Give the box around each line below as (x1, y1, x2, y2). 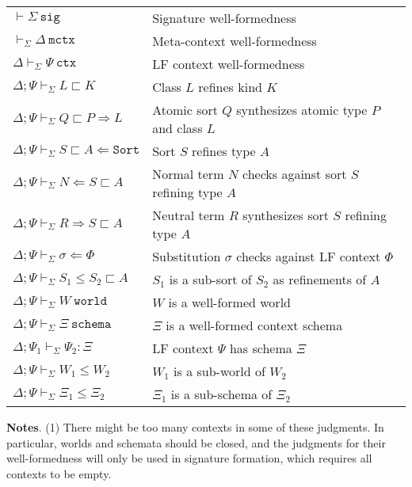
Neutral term (152, 206, 225, 224)
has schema (229, 339, 292, 357)
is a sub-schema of (170, 385, 273, 403)
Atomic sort (152, 101, 218, 119)
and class (152, 119, 203, 137)
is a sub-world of (174, 362, 265, 380)
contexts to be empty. (6, 465, 112, 481)
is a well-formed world (168, 293, 291, 311)
